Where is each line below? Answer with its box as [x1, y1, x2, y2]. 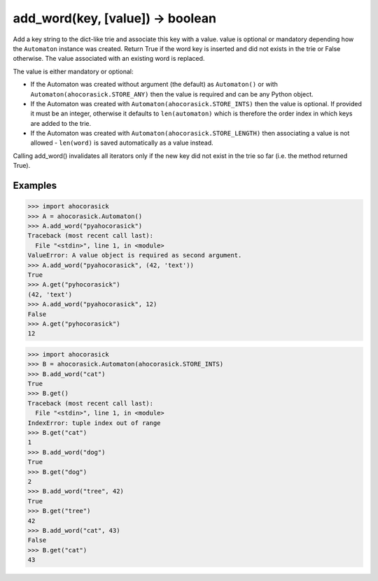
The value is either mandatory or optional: [13, 67, 134, 76]
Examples [13, 180, 57, 192]
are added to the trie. [30, 119, 91, 127]
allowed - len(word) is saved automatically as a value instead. [30, 138, 213, 147]
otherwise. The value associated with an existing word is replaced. [13, 55, 205, 63]
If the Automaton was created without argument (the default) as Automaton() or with [30, 80, 278, 89]
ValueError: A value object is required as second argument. [27, 252, 242, 259]
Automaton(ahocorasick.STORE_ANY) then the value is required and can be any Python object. [30, 89, 314, 98]
